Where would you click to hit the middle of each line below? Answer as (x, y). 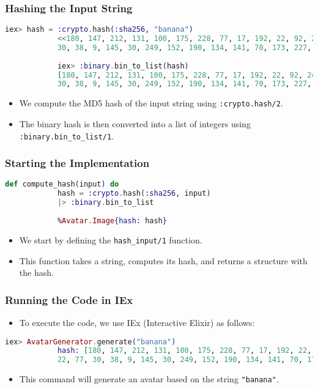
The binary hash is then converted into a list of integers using (135, 124)
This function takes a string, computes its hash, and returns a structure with (163, 260)
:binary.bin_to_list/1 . (67, 135)
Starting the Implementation (77, 163)
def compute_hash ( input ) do (62, 184)
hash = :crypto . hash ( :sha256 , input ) (134, 194)
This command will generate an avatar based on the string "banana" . (149, 379)
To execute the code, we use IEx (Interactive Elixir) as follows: (137, 322)
